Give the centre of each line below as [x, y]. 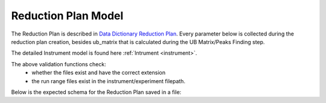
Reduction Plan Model [67, 16]
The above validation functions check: [59, 64]
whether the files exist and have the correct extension [99, 73]
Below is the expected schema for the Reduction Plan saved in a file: [96, 92]
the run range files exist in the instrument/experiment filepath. [108, 81]
